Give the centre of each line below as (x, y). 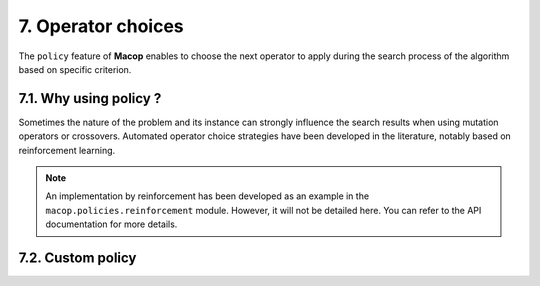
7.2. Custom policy (77, 258)
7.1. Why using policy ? (90, 98)
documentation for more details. (111, 224)
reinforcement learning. (67, 150)
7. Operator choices (101, 26)
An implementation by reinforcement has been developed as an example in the (207, 196)
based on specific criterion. (75, 69)
